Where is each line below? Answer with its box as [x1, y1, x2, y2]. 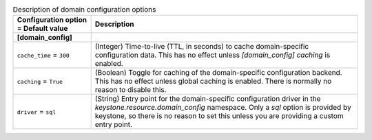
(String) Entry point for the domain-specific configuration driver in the [94, 94, 321, 104]
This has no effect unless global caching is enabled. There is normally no [94, 76, 332, 86]
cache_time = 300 [17, 50, 70, 60]
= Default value [17, 24, 68, 34]
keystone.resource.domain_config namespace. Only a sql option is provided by [94, 103, 351, 113]
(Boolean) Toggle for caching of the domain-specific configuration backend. [94, 68, 342, 78]
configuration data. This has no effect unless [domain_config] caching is [94, 50, 331, 60]
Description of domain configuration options [12, 5, 156, 14]
